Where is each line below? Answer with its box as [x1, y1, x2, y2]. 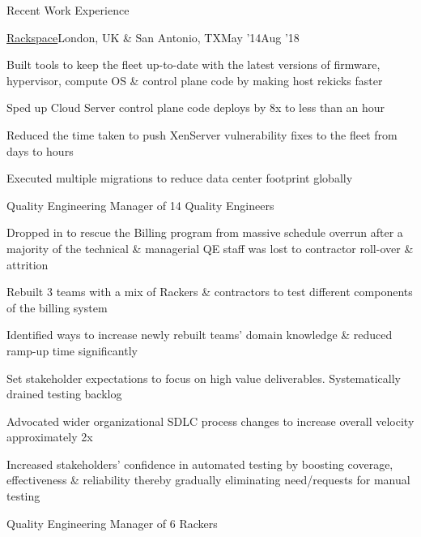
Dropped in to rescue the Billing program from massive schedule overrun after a [6, 224, 403, 241]
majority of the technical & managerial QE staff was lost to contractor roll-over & [6, 239, 414, 256]
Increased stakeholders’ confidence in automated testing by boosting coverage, [6, 455, 393, 472]
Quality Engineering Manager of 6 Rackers [6, 514, 218, 531]
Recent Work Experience [6, 2, 130, 18]
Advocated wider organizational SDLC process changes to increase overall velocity [6, 412, 415, 429]
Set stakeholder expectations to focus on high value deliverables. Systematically [6, 369, 401, 386]
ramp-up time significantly [6, 342, 138, 359]
